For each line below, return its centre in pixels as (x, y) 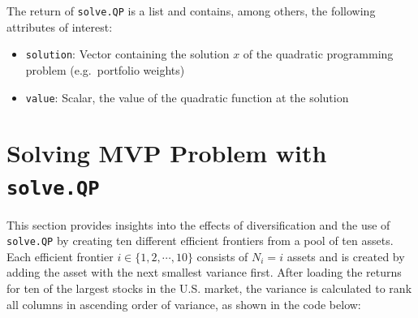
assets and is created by (346, 256)
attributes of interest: (60, 26)
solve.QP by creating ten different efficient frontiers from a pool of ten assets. (200, 241)
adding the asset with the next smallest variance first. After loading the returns (204, 272)
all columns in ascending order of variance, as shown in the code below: (184, 304)
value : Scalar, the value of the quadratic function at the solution (187, 97)
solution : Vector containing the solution (127, 54)
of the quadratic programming (318, 54)
